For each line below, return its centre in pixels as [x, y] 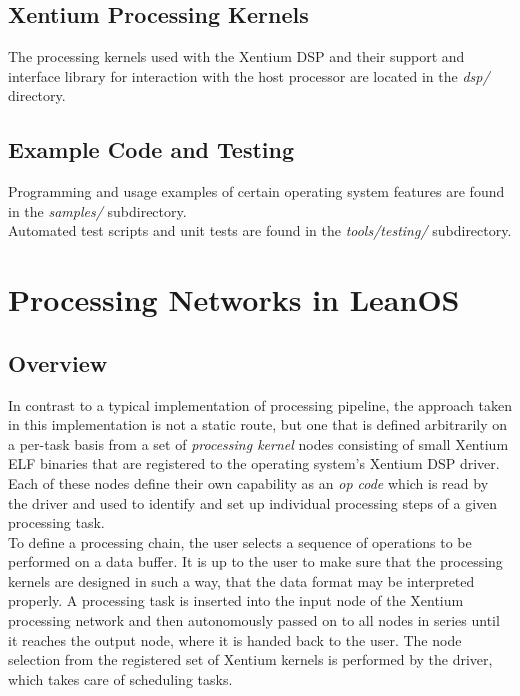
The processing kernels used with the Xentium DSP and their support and [236, 56]
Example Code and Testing [151, 149]
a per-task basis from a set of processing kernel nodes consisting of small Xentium [258, 443]
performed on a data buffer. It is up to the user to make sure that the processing [255, 561]
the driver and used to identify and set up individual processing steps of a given [253, 502]
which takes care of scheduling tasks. [120, 678]
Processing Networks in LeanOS [234, 299]
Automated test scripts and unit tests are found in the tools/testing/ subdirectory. [260, 230]
